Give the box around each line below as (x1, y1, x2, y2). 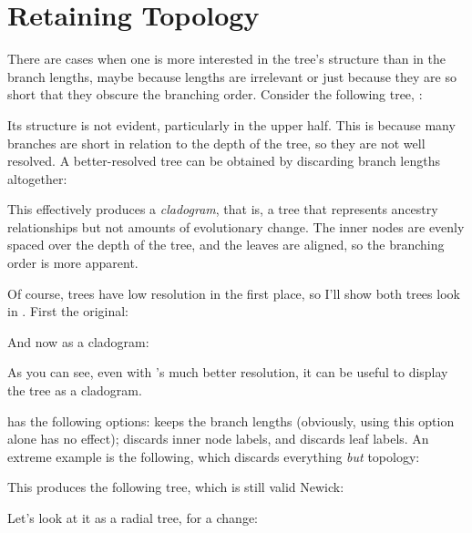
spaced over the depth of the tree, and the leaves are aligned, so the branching (7, 235, 445, 254)
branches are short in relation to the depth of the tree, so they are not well (7, 133, 426, 152)
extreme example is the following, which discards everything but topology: (7, 446, 420, 466)
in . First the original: (7, 302, 128, 321)
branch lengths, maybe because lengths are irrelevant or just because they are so (7, 67, 457, 86)
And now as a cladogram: (7, 332, 149, 351)
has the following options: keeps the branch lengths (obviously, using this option (7, 411, 455, 430)
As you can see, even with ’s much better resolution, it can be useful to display (7, 363, 448, 382)
